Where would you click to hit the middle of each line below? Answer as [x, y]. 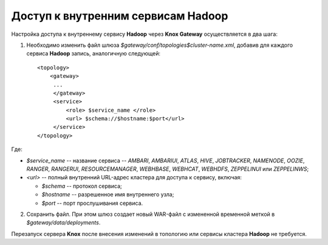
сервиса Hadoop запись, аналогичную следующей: [94, 53]
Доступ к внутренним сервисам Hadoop [120, 16]
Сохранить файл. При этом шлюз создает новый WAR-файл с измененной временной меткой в [151, 214]
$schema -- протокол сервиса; [82, 186]
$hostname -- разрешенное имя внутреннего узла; [108, 195]
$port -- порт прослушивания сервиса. [92, 203]
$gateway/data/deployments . [63, 223]
